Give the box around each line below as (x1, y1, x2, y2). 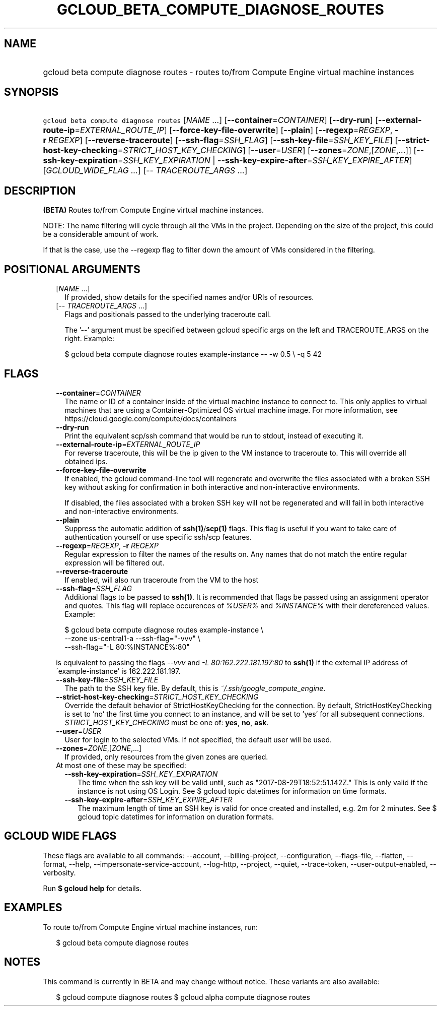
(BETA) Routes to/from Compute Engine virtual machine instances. (43, 206, 264, 215)
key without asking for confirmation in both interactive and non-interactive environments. (64, 482, 360, 491)
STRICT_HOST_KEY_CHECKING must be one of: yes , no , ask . (64, 718, 269, 727)
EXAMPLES (4, 901, 62, 914)
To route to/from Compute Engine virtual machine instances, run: (43, 922, 258, 931)
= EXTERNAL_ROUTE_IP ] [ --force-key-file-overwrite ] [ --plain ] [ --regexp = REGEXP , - (75, 125, 399, 136)
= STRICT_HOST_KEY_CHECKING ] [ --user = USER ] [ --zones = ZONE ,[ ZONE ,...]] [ (117, 145, 417, 156)
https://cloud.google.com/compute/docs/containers (64, 414, 237, 423)
